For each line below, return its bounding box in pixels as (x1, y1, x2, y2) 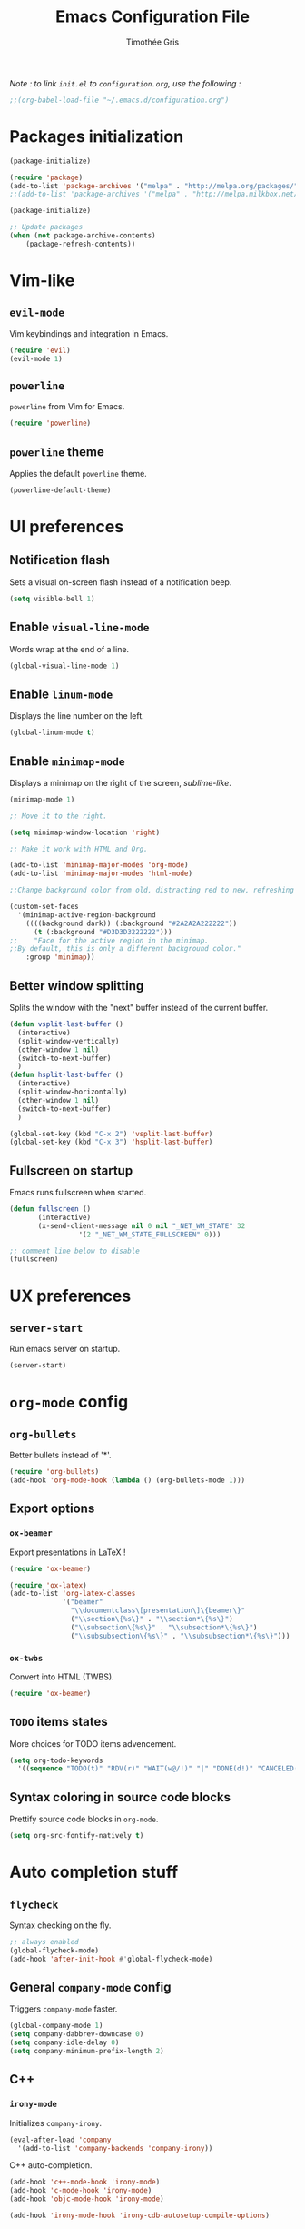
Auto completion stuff (9, 1862, 179, 1882)
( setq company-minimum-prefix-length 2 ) (9, 2047, 165, 2056)
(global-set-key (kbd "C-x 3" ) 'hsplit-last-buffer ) (9, 1137, 213, 1147)
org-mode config (9, 1392, 129, 1412)
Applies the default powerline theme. (9, 469, 147, 479)
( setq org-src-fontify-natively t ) (9, 1831, 144, 1841)
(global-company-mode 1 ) (9, 2022, 103, 2031)
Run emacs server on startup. (9, 1344, 121, 1355)
